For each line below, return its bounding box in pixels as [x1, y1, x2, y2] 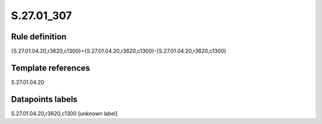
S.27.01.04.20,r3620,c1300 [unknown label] [11, 110, 118, 117]
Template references [11, 63, 91, 73]
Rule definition [11, 32, 67, 42]
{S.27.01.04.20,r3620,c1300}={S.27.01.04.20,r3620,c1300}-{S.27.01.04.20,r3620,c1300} [11, 48, 227, 55]
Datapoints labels [11, 94, 78, 104]
